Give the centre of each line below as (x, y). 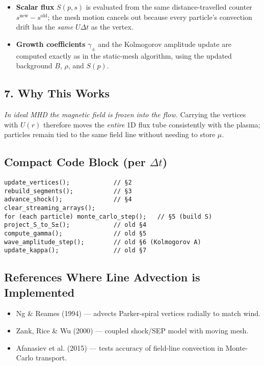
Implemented (39, 292)
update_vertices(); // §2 (68, 182)
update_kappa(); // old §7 (75, 251)
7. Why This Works (57, 93)
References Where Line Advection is (102, 277)
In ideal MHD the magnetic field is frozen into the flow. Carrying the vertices (125, 114)
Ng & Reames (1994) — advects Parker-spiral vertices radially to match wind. (138, 313)
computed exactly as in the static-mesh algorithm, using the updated (124, 55)
